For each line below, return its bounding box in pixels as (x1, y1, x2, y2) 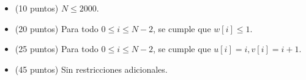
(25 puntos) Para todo (15, 42, 99, 55)
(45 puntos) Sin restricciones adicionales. (15, 62, 168, 75)
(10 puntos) (15, 2, 59, 14)
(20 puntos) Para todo (15, 22, 99, 35)
